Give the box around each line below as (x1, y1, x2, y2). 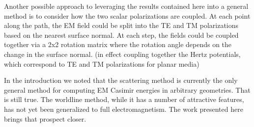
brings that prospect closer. (4, 113, 86, 124)
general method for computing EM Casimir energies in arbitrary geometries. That (4, 84, 251, 95)
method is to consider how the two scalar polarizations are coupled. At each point (4, 10, 251, 21)
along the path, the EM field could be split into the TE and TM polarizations (4, 20, 239, 30)
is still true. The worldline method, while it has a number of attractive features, (4, 94, 244, 104)
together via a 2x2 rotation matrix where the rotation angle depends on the (4, 39, 232, 50)
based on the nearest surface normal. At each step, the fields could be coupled (4, 29, 239, 40)
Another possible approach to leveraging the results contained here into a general (4, 1, 249, 11)
